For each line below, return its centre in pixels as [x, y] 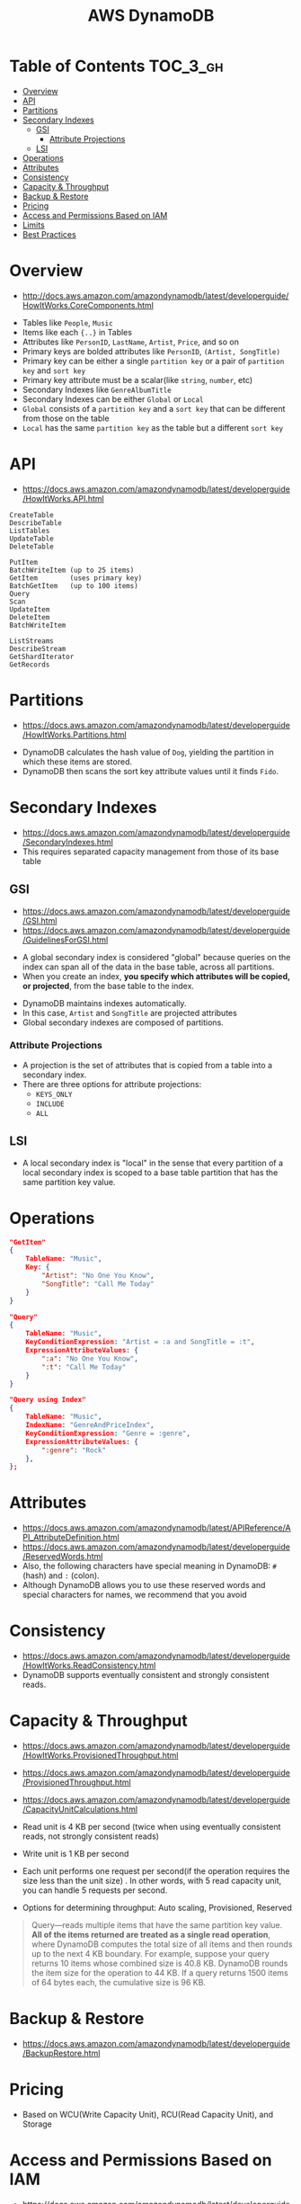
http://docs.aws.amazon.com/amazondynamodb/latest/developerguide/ [155, 295]
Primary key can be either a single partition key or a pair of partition [153, 361]
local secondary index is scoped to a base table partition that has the [150, 1172]
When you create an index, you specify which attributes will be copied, [156, 976]
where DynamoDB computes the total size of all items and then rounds [162, 1944]
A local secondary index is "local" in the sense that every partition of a [153, 1163]
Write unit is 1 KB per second [75, 1854]
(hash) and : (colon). [61, 1575]
